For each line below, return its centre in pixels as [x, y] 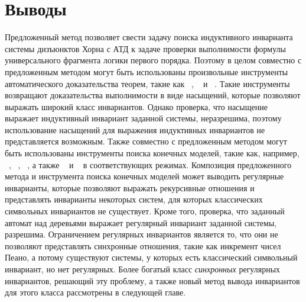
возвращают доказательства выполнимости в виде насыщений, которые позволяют [153, 95]
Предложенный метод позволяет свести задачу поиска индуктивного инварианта [149, 37]
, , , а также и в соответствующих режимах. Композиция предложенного [150, 164]
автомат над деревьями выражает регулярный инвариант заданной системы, [141, 222]
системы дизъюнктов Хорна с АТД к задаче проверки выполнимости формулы [145, 48]
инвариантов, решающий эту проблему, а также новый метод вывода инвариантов [152, 280]
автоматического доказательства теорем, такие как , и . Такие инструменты [147, 83]
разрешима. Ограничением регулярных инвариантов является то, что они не [141, 234]
